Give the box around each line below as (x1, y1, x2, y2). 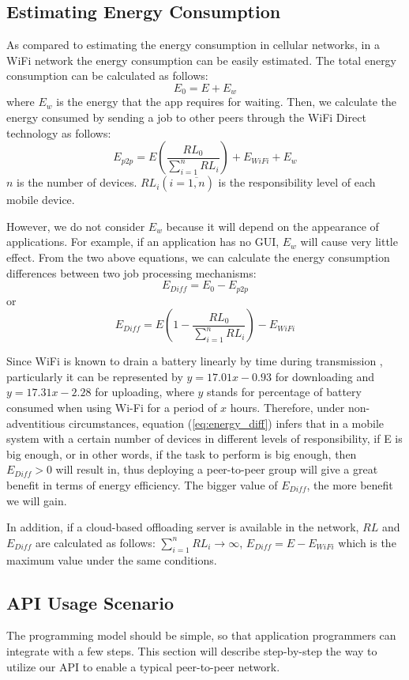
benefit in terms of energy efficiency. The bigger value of (6, 476, 278, 493)
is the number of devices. (17, 174, 137, 191)
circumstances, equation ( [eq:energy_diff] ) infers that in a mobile (69, 414, 385, 431)
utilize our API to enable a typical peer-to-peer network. (6, 658, 280, 674)
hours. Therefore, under (230, 399, 345, 416)
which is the (338, 534, 396, 550)
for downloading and (275, 368, 374, 384)
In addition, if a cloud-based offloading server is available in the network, (6, 519, 359, 535)
